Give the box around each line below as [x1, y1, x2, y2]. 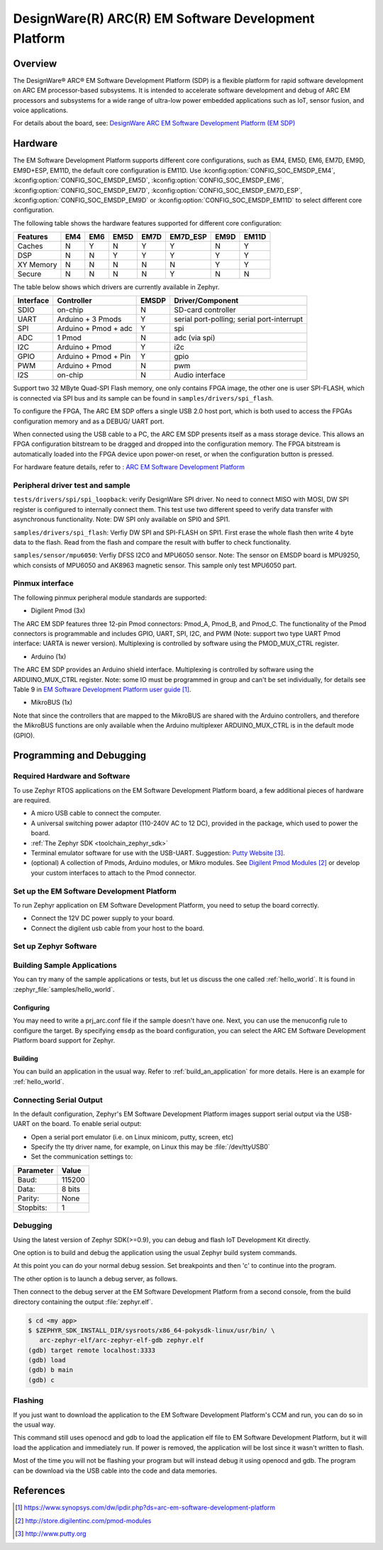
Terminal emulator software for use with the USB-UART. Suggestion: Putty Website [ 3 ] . [30, 849, 285, 857]
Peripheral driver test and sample [13, 480, 131, 490]
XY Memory [17, 260, 57, 269]
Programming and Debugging [13, 749, 147, 762]
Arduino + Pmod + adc [57, 323, 133, 333]
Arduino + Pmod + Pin [57, 352, 131, 362]
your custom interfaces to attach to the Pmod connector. [30, 869, 196, 877]
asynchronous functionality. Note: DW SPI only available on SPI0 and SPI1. [13, 515, 231, 524]
